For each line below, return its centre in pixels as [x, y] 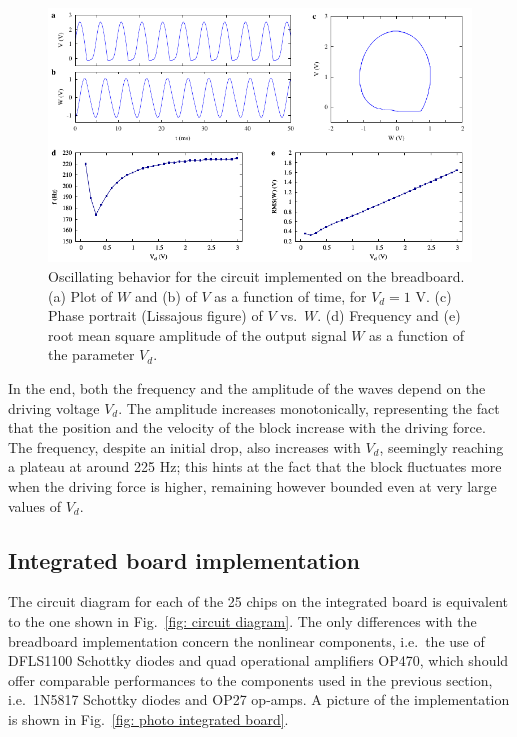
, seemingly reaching [441, 446]
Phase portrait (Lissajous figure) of [155, 315]
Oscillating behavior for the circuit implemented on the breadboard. [256, 275]
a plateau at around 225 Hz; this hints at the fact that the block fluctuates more [255, 466]
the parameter [91, 354]
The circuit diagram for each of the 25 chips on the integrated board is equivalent [258, 601]
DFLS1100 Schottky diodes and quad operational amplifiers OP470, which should [258, 660]
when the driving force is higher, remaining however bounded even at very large [252, 485]
